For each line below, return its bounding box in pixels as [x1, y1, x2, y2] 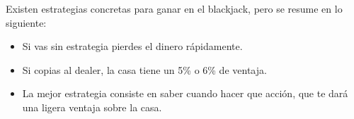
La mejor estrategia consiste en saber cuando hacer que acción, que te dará [22, 86, 348, 101]
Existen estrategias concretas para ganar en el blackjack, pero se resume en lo [6, 1, 343, 15]
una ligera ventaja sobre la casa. [22, 99, 162, 114]
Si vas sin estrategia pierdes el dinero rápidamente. [22, 39, 243, 54]
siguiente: [6, 15, 47, 30]
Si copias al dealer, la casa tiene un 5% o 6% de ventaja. [22, 62, 267, 77]
